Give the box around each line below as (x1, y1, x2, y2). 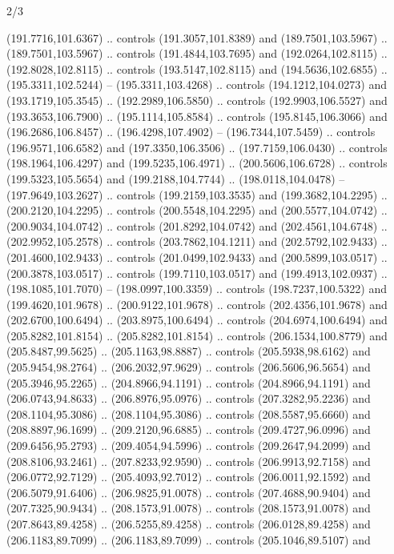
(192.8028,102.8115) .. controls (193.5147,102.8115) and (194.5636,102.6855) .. (6, 60, 388, 77)
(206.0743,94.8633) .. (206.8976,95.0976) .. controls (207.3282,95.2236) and (6, 390, 371, 407)
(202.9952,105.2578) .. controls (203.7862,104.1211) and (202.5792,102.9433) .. (6, 233, 388, 250)
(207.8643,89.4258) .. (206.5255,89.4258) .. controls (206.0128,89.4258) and (6, 516, 371, 532)
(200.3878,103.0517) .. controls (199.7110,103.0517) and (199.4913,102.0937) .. (6, 264, 388, 281)
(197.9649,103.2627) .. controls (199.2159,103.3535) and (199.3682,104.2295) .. (6, 186, 388, 203)
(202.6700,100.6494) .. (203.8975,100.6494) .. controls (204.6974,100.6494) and (6, 311, 388, 328)
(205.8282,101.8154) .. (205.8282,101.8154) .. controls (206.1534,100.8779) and (6, 327, 388, 343)
